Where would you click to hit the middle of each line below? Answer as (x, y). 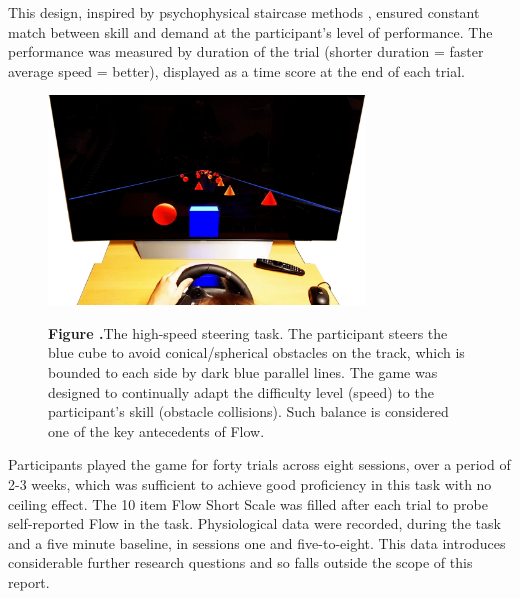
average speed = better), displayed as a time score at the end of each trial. (236, 70)
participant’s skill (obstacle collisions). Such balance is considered (248, 411)
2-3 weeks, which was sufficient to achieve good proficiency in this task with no (250, 484)
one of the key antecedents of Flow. (156, 430)
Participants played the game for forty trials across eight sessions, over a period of (259, 464)
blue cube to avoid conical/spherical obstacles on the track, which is (256, 352)
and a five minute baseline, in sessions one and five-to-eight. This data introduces (257, 542)
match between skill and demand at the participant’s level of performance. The (250, 31)
